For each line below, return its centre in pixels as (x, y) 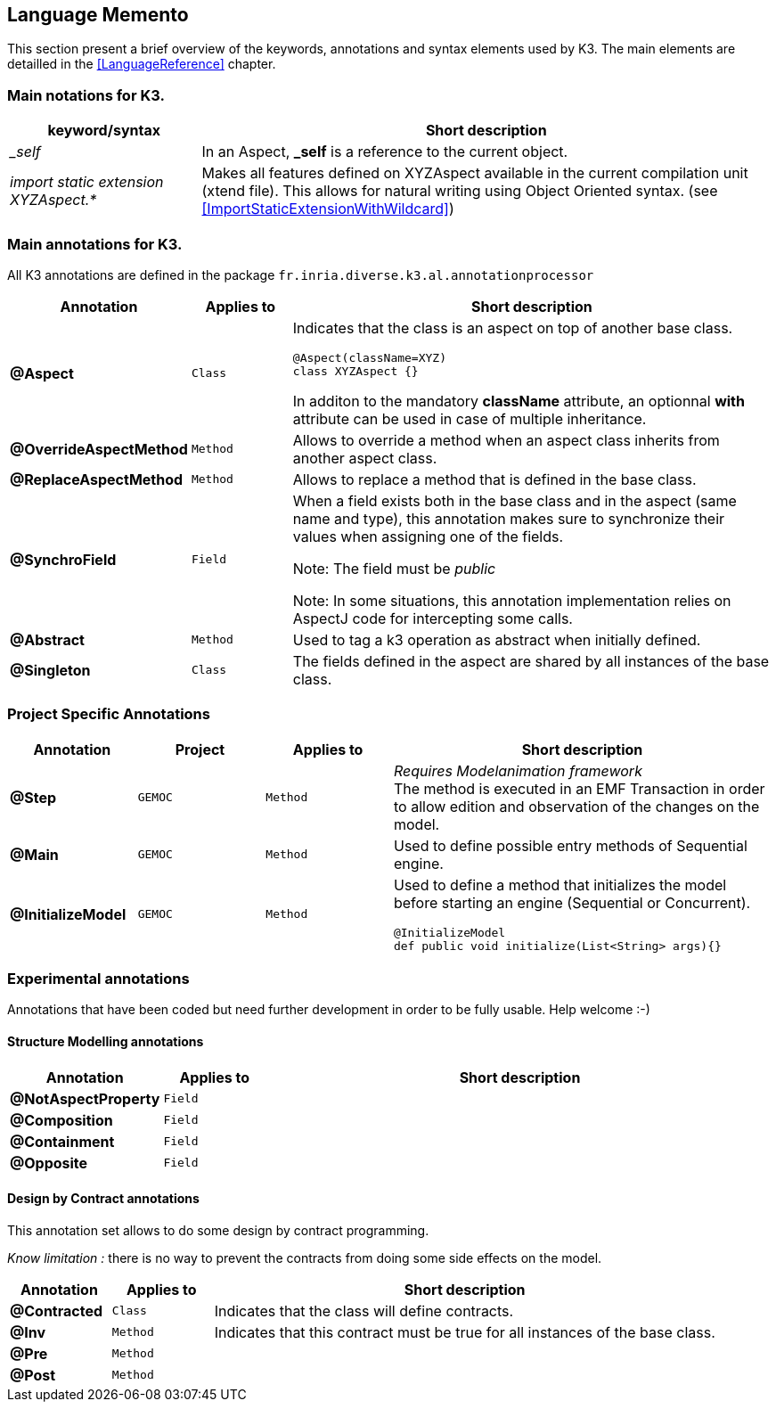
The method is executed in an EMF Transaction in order (579, 788)
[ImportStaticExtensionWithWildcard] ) (328, 209)
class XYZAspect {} (355, 371)
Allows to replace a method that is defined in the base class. (494, 479)
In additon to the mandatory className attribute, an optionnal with (519, 401)
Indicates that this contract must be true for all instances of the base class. (465, 1332)
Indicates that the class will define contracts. (364, 1311)
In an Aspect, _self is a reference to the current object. (385, 152)
